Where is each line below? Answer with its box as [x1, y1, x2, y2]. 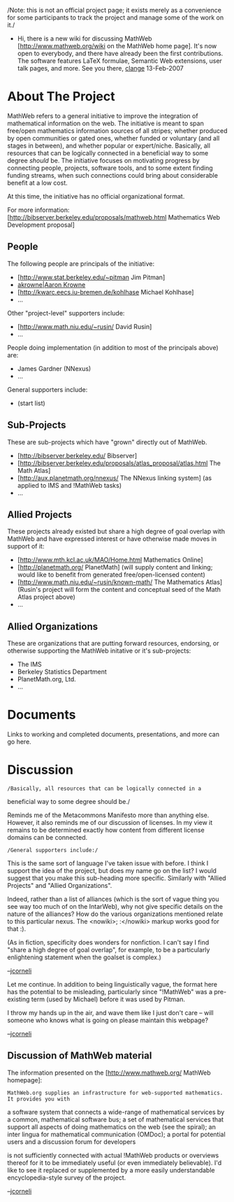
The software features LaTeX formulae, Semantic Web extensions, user [17, 57, 222, 65]
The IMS [17, 660, 42, 669]
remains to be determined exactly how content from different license [7, 826, 205, 835]
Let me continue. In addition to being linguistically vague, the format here [7, 980, 218, 989]
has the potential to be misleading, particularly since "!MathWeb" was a [7, 988, 213, 996]
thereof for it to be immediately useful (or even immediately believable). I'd [7, 1158, 222, 1167]
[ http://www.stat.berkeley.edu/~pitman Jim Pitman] [17, 273, 166, 281]
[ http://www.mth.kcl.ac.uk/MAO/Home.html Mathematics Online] [17, 556, 204, 564]
